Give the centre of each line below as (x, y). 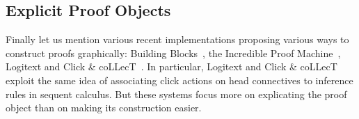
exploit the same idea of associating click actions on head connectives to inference (179, 80)
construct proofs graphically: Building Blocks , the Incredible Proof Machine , (173, 53)
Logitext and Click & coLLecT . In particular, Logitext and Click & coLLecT (171, 66)
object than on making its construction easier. (104, 108)
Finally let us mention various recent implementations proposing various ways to (177, 39)
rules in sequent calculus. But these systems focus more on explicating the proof (176, 94)
